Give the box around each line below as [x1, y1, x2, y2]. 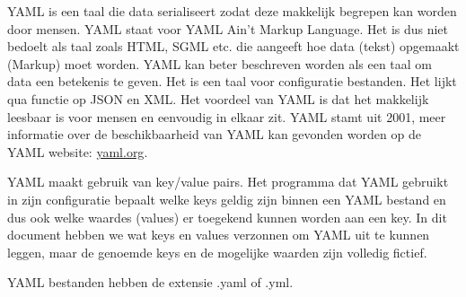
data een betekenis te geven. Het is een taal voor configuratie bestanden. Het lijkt [7, 72, 457, 91]
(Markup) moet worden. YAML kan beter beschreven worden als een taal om [7, 54, 433, 73]
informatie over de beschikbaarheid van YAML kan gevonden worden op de [7, 125, 421, 144]
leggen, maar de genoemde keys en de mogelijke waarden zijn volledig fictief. [7, 242, 427, 261]
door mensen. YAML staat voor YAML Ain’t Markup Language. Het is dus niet [7, 19, 449, 38]
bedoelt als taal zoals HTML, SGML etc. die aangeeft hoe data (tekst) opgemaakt [7, 37, 460, 56]
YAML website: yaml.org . [7, 142, 148, 161]
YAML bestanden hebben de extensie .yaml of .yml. [7, 273, 294, 292]
